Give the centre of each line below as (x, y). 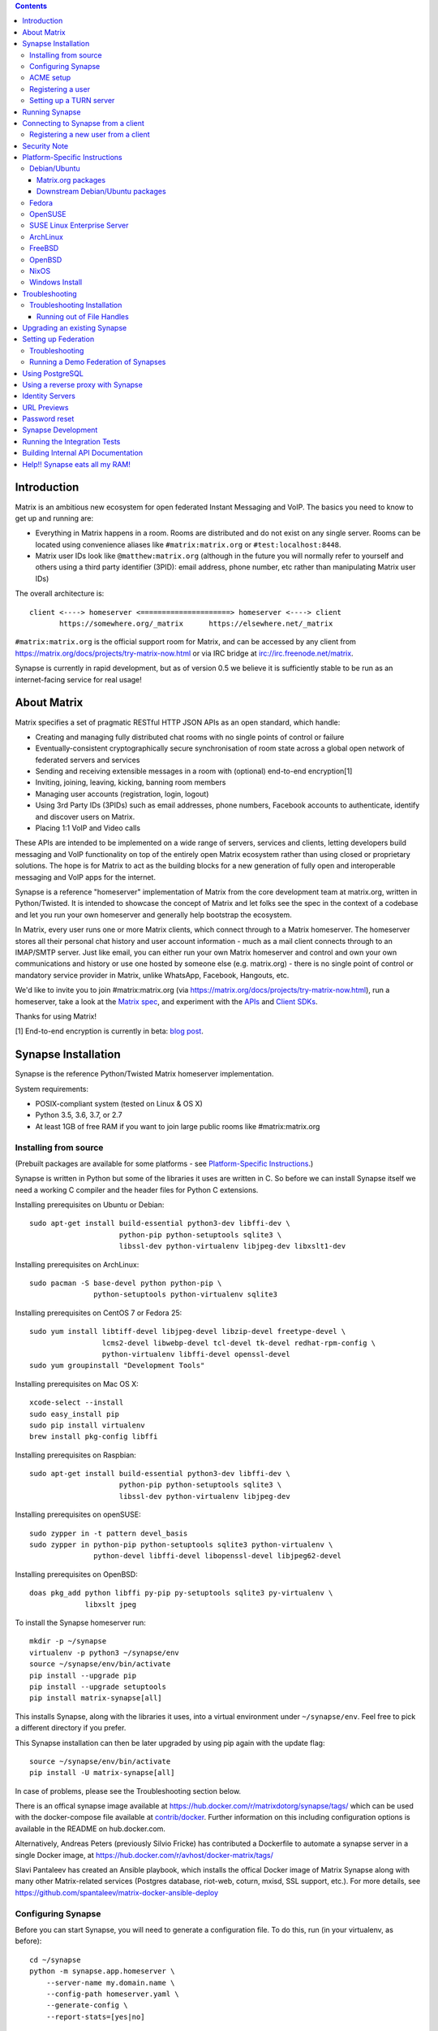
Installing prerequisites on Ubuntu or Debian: (90, 1205)
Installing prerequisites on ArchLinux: (77, 1264)
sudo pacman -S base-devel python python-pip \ (126, 1283)
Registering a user (60, 89)
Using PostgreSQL (53, 373)
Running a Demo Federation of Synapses (98, 362)
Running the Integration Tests (71, 441)
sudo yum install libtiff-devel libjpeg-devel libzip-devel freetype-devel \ (188, 1332)
